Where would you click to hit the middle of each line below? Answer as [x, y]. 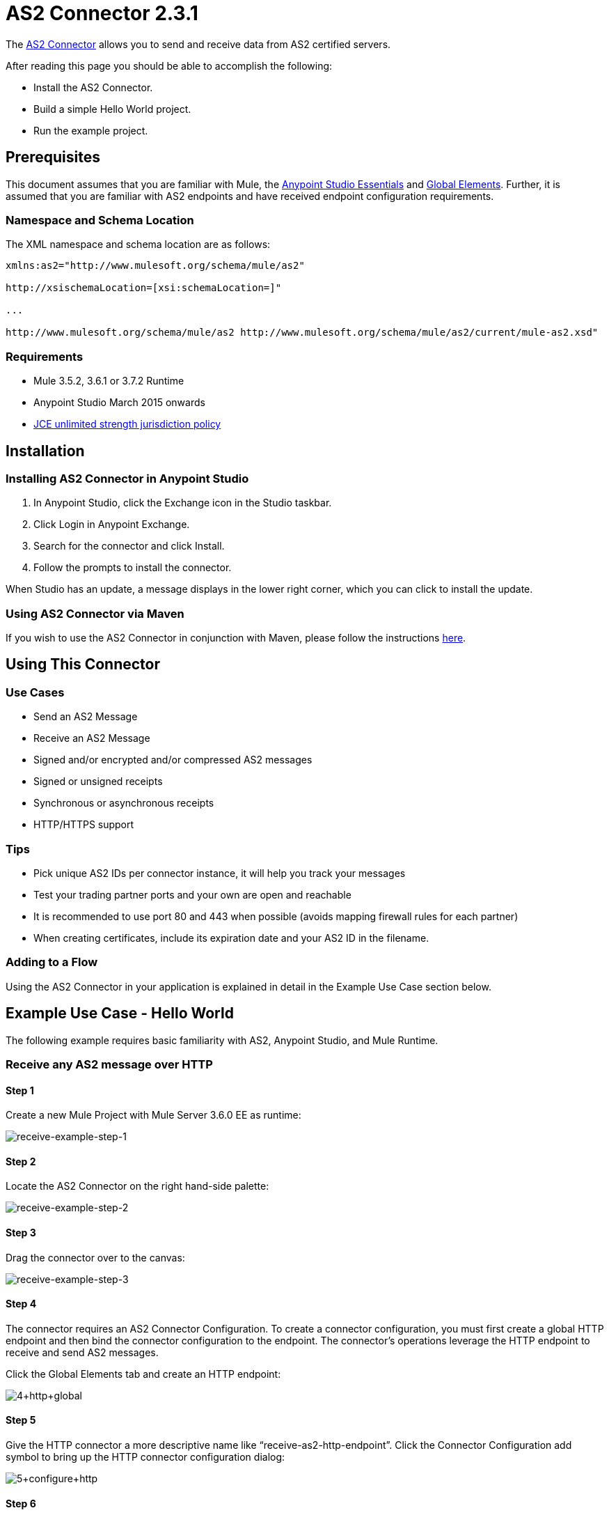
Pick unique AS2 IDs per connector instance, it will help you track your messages [220, 873]
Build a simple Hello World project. [112, 109]
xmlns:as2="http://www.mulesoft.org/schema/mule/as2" [155, 266]
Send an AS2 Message [86, 717]
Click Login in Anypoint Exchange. [112, 525]
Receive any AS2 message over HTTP [109, 1064]
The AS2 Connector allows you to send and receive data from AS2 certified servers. [198, 44]
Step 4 [21, 1304]
